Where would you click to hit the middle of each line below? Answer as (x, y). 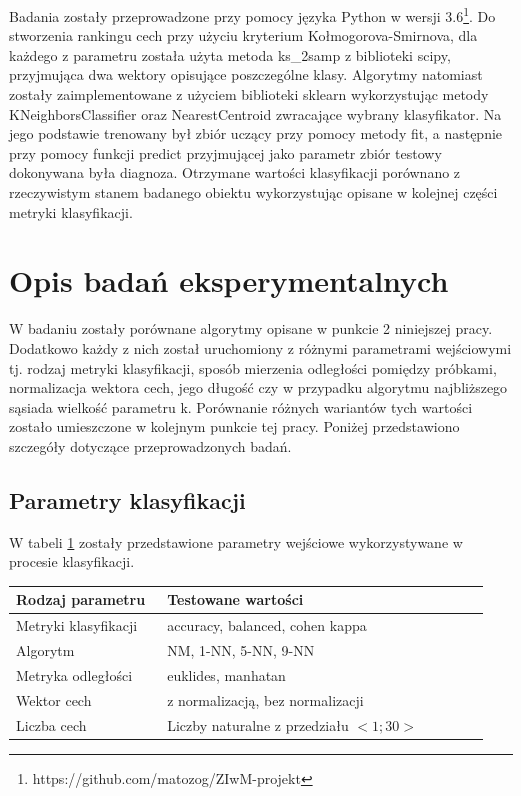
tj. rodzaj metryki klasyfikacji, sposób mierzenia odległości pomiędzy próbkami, (253, 367)
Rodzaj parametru (81, 599)
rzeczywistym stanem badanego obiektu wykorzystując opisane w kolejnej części (253, 192)
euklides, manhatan (226, 674)
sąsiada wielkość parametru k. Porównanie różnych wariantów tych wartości (241, 406)
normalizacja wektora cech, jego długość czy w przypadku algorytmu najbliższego (258, 387)
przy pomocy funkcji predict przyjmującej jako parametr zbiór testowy (225, 152)
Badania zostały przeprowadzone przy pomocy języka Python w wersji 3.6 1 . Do (252, 14)
